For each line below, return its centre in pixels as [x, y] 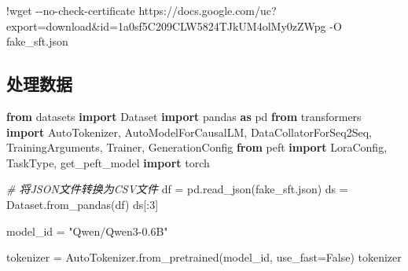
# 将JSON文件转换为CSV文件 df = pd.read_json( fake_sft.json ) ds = [177, 189]
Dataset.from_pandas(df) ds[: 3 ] [83, 204]
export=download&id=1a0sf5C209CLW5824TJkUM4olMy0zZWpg [166, 26]
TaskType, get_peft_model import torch [108, 162]
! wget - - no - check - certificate [71, 10]
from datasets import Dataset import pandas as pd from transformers [184, 116]
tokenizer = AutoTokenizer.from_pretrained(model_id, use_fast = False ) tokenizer [204, 257]
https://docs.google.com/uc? [208, 10]
